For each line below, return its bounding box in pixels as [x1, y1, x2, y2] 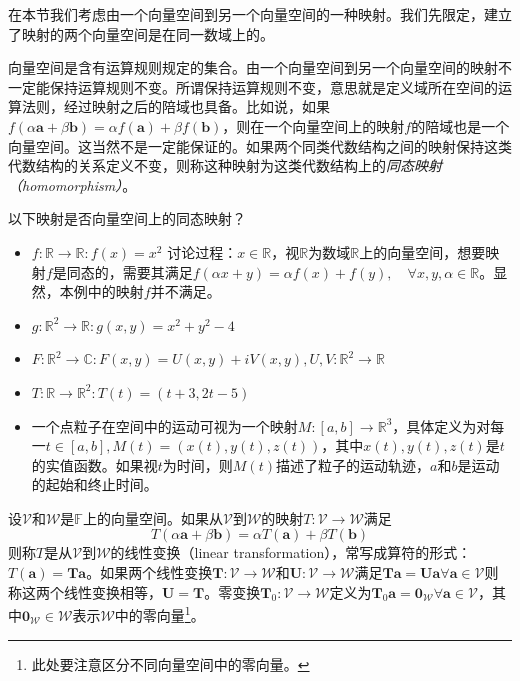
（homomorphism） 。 [8, 174, 137, 195]
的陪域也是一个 [411, 115, 510, 136]
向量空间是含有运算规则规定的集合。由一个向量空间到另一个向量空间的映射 [8, 57, 498, 78]
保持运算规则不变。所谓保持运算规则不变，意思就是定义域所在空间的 [49, 76, 498, 97]
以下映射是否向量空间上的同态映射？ [8, 208, 246, 229]
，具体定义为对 [392, 415, 491, 436]
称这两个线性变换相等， [8, 581, 162, 602]
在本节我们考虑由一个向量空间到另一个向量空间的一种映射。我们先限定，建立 [8, 4, 512, 24]
